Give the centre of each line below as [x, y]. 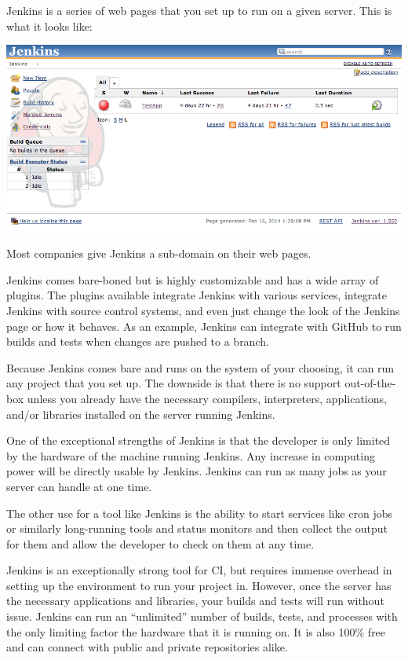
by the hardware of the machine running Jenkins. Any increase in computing [191, 455]
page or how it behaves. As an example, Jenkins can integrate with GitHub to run [204, 326]
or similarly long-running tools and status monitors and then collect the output [197, 528]
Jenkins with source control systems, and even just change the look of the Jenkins [203, 310]
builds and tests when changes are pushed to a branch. [138, 341]
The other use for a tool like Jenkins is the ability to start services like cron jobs [200, 513]
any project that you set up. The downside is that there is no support [174, 383]
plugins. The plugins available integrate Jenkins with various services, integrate [197, 295]
